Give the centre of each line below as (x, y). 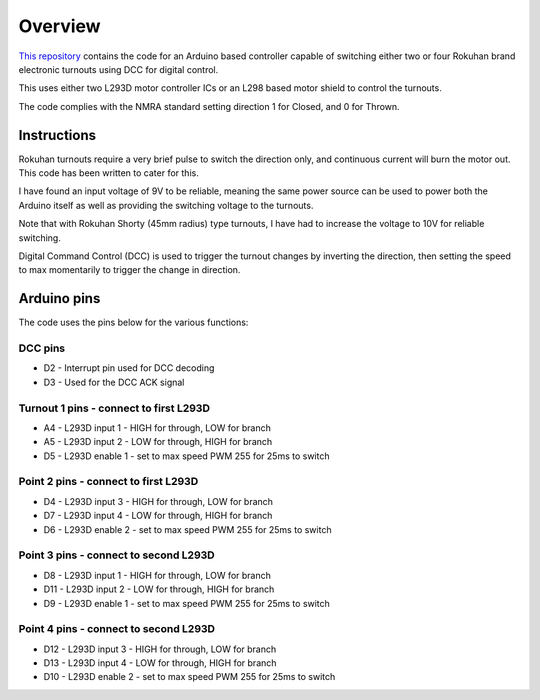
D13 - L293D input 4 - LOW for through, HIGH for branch (160, 663)
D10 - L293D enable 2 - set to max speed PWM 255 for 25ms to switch (189, 677)
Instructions (57, 135)
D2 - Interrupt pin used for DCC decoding (129, 368)
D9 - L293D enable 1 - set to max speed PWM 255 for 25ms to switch (186, 603)
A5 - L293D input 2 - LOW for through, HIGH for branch (158, 442)
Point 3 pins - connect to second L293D (116, 555)
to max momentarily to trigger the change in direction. (129, 270)
